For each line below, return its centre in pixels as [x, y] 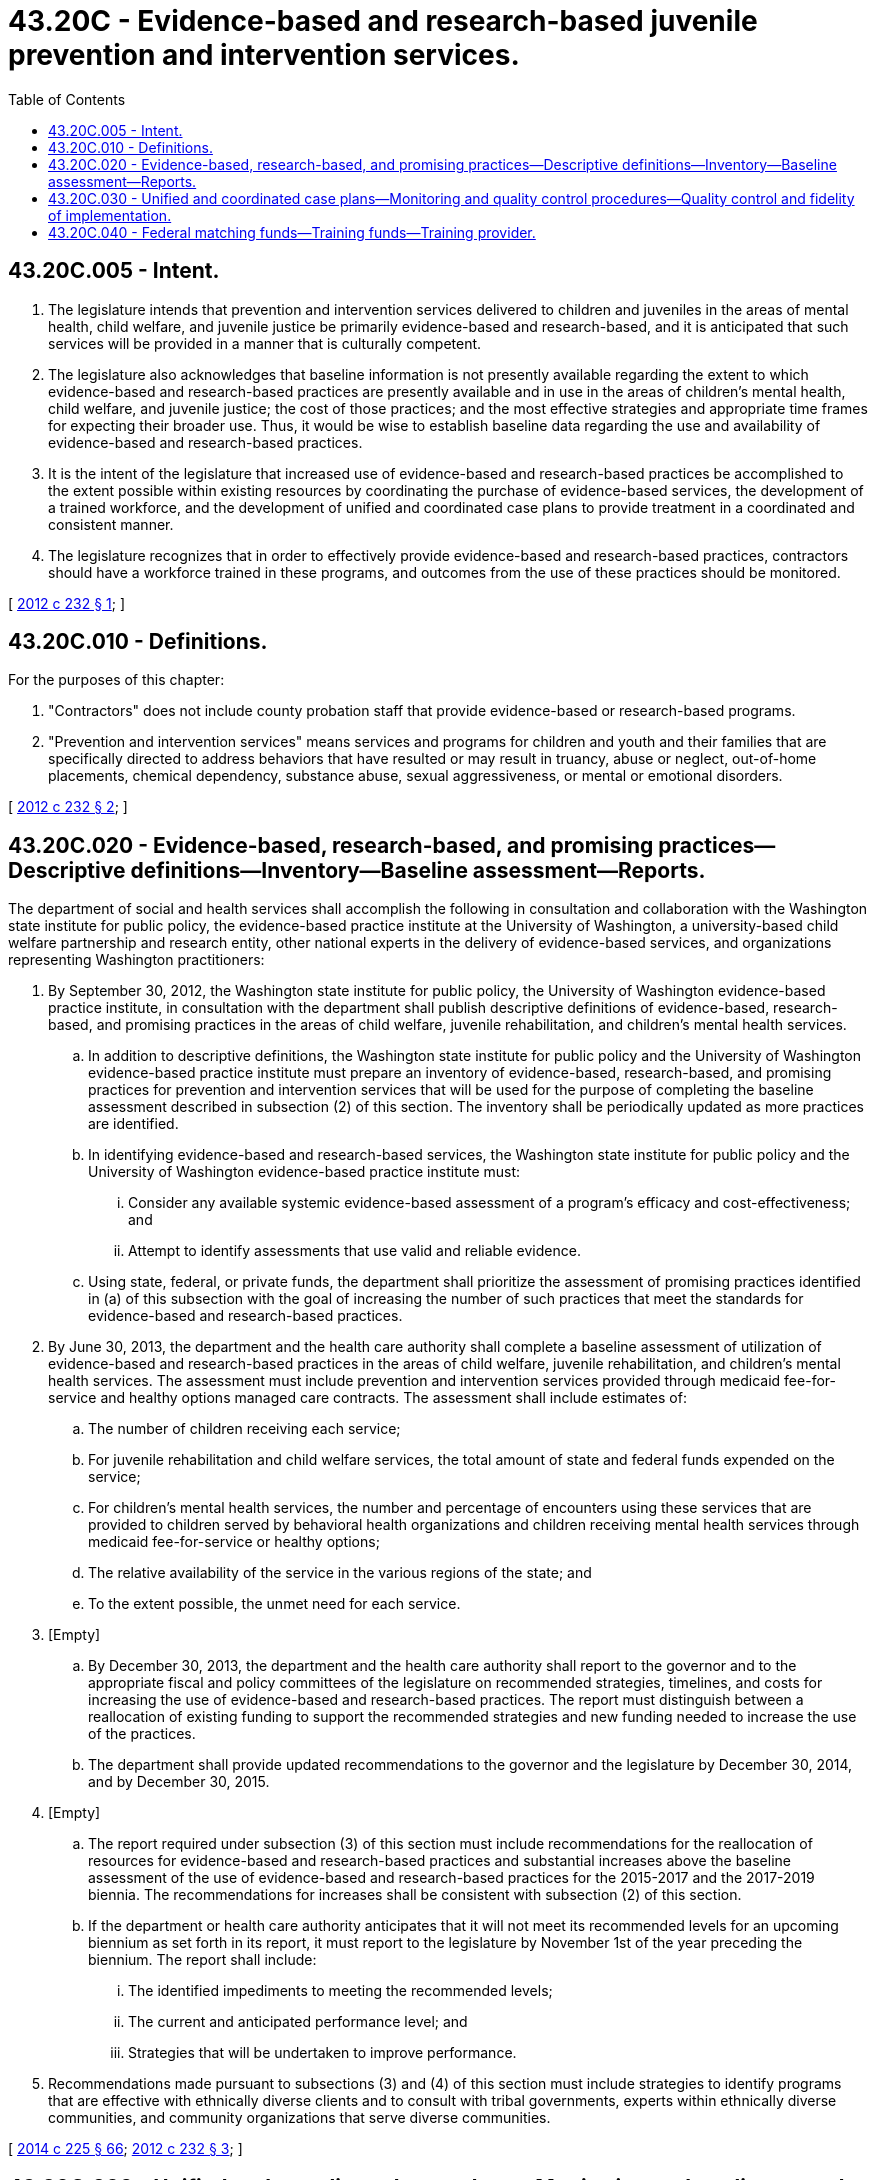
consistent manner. [111, 524]
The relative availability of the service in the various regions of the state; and [340, 1573]
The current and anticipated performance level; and [298, 2022]
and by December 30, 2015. [179, 1782]
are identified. [133, 1124]
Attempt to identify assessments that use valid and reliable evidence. [354, 1251]
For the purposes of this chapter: [116, 680]
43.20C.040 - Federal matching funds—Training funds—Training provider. [292, 232]
